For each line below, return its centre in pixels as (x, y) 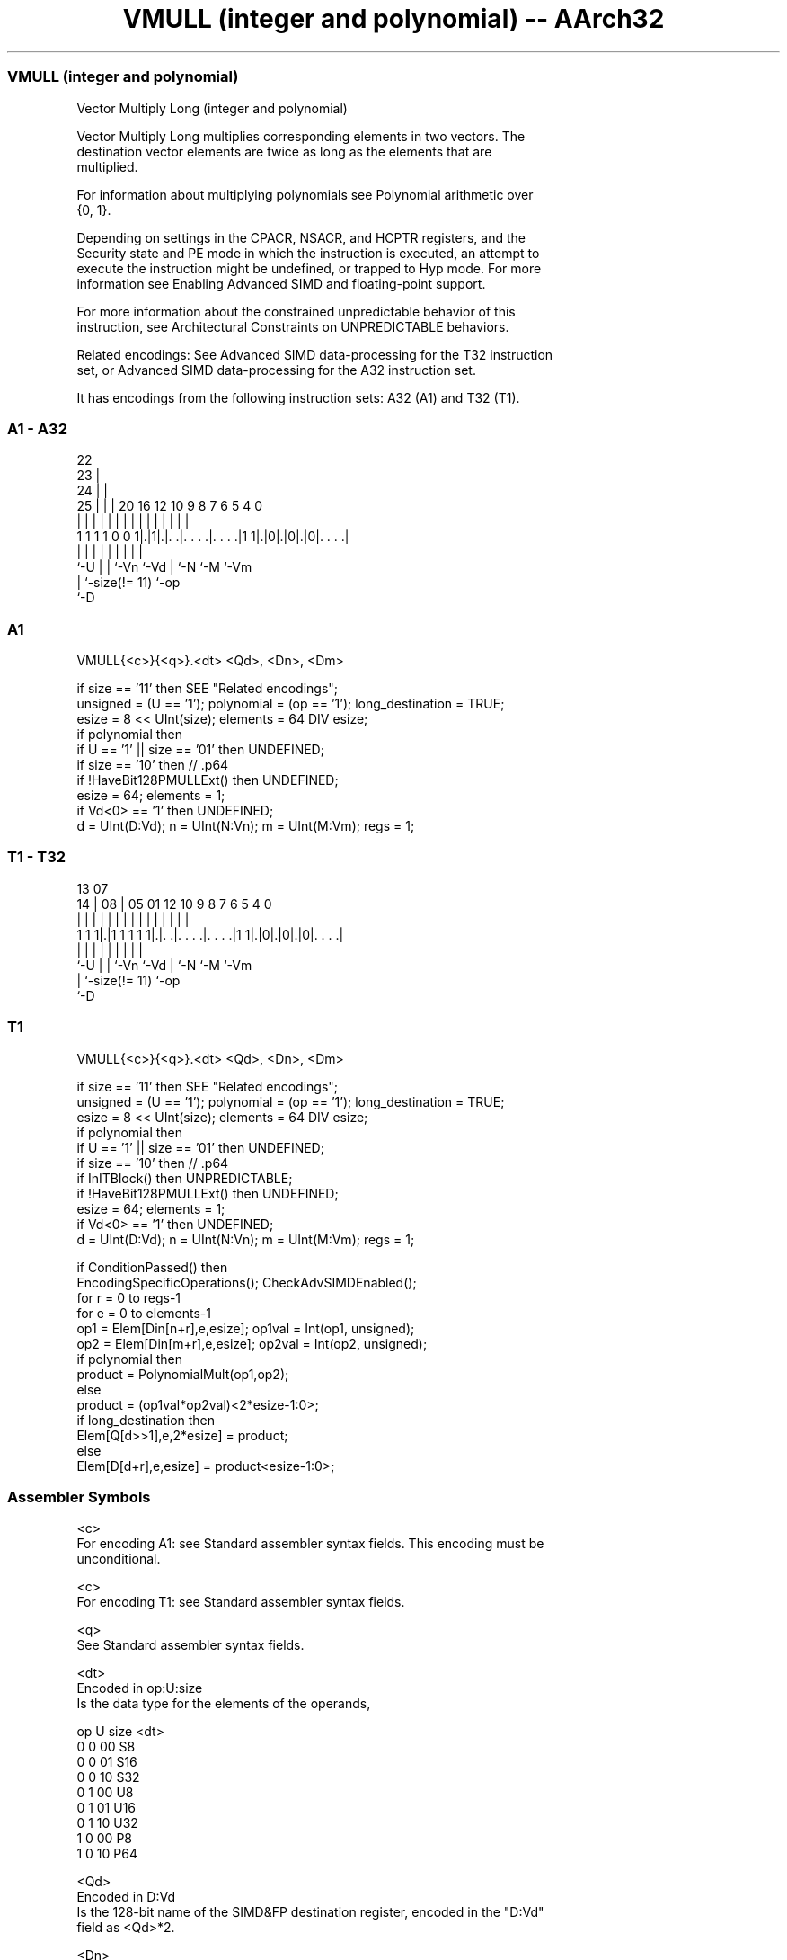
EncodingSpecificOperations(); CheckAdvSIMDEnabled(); (247, 1282)
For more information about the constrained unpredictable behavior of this (296, 311)
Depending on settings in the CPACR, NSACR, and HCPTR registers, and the (301, 237)
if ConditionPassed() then (152, 1267)
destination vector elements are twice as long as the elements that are (284, 151)
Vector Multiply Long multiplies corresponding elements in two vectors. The (301, 136)
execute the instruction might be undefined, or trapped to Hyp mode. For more (309, 268)
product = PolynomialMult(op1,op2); (183, 1374)
